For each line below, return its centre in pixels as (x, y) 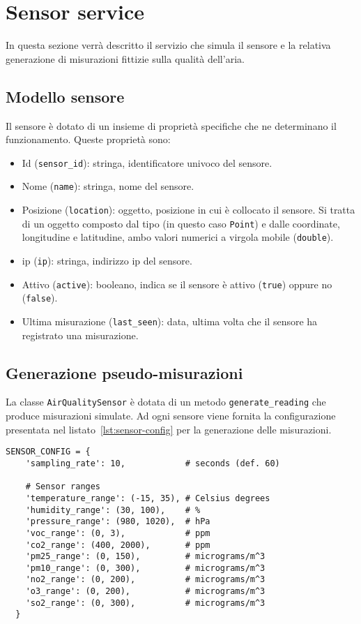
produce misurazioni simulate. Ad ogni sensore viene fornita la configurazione (171, 416)
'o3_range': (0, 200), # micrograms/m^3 (145, 592)
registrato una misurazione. (80, 335)
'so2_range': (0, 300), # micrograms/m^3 (145, 603)
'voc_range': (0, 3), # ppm (118, 533)
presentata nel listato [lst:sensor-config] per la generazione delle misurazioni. (169, 429)
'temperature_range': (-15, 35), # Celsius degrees (148, 498)
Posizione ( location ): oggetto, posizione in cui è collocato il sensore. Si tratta (189, 210)
